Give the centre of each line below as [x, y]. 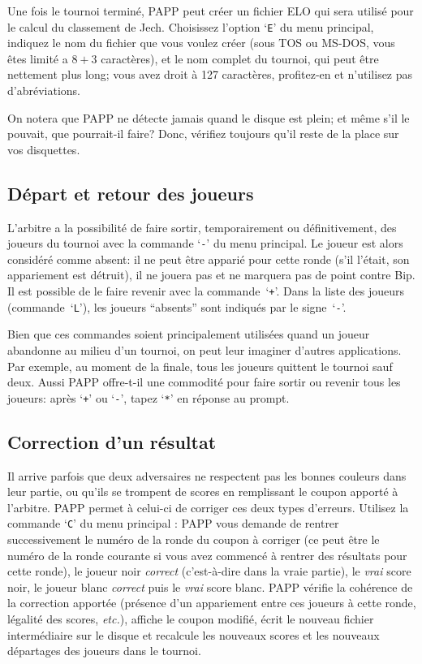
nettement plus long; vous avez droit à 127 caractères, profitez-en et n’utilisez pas [210, 74]
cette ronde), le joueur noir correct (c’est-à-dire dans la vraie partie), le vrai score [209, 571]
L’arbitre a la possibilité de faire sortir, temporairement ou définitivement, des [202, 227]
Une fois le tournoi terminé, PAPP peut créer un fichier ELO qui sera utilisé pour [211, 11]
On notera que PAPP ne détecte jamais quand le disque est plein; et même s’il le [209, 117]
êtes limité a [38, 58]
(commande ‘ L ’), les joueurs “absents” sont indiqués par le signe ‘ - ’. [177, 306]
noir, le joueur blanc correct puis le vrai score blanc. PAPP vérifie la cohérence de [210, 586]
